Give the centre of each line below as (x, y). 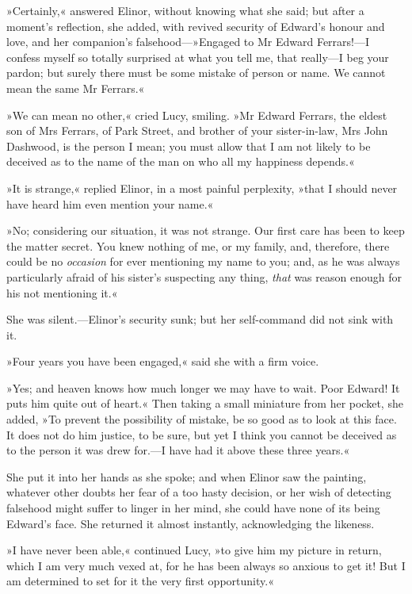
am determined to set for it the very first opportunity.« (140, 581)
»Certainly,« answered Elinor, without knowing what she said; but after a (185, 10)
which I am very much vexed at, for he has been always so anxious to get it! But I (206, 565)
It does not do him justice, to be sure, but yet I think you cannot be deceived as (202, 434)
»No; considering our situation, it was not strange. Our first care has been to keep (206, 230)
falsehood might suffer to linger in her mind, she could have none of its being (193, 508)
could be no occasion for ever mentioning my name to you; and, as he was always (203, 261)
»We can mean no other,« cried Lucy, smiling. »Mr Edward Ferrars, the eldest (197, 115)
